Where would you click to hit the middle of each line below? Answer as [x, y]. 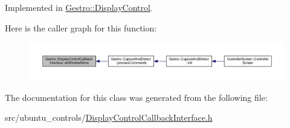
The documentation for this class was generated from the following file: [136, 97]
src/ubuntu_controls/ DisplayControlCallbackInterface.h [109, 117]
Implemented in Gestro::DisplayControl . [79, 7]
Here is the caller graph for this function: [81, 27]
